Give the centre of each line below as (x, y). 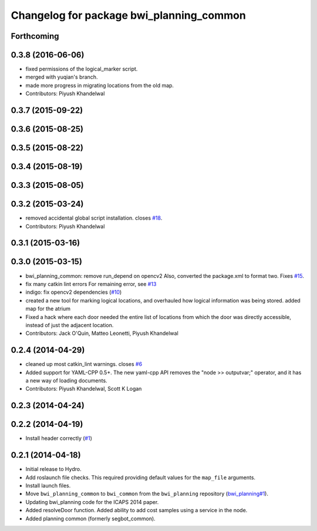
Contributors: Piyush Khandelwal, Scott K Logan (84, 389)
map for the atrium (48, 309)
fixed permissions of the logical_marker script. (82, 69)
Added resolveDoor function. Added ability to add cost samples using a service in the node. (136, 510)
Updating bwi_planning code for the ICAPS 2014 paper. (92, 502)
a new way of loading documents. (67, 380)
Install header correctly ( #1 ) (59, 438)
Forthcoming (35, 36)
